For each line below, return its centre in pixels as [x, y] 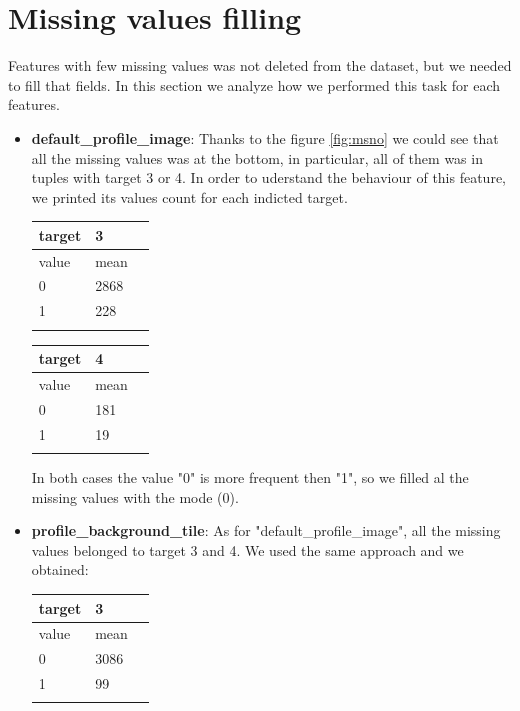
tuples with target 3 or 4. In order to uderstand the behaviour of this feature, [269, 177]
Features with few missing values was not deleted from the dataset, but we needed [260, 65]
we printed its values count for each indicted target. [189, 196]
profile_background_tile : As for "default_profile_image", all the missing [266, 530]
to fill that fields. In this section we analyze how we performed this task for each [254, 84]
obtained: [60, 569]
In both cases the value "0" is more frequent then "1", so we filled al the [250, 477]
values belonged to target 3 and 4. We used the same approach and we [247, 549]
